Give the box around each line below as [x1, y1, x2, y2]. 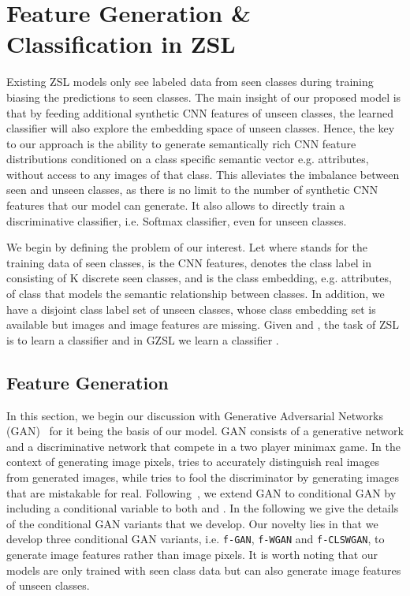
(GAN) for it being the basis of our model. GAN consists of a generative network [6, 423, 404, 439]
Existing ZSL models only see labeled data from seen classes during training [6, 73, 374, 90]
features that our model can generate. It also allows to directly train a [6, 197, 345, 214]
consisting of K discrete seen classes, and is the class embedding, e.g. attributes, [6, 270, 392, 286]
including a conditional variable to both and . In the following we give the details [6, 500, 399, 516]
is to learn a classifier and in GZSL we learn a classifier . [6, 331, 279, 348]
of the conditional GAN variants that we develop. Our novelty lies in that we [6, 515, 378, 531]
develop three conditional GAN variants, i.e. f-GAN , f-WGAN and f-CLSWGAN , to [6, 531, 385, 547]
